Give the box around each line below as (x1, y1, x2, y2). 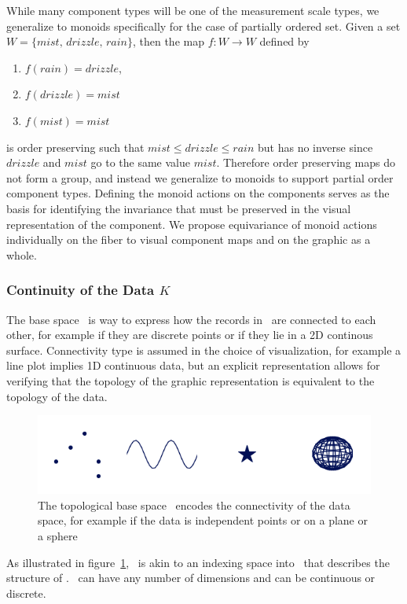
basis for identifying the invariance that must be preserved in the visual (6, 200, 351, 216)
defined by (259, 33, 310, 50)
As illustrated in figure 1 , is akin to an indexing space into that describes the (6, 554, 390, 570)
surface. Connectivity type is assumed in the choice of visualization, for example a (6, 341, 401, 358)
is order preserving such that (6, 138, 145, 155)
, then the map (132, 33, 204, 50)
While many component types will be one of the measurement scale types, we (6, 2, 379, 18)
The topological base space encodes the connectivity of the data (38, 496, 350, 513)
